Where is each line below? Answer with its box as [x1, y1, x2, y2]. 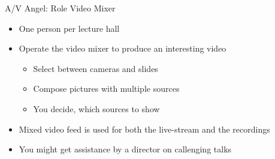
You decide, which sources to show [33, 102, 160, 115]
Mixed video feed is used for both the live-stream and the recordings [19, 122, 270, 135]
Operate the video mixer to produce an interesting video [19, 42, 226, 55]
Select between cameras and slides [33, 62, 158, 74]
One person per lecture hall [19, 22, 120, 34]
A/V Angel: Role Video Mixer [5, 2, 116, 14]
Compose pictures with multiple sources [33, 82, 180, 95]
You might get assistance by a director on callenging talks [19, 143, 232, 155]
